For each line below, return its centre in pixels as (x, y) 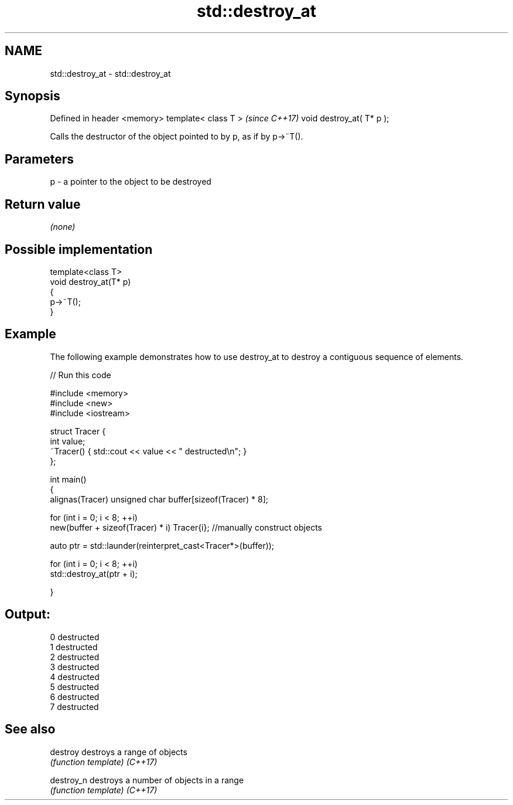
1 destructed (74, 647)
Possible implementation (79, 249)
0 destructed (75, 637)
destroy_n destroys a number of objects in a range (147, 780)
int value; (68, 441)
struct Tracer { (78, 431)
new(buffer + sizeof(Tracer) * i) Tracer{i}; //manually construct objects (186, 527)
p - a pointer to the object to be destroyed (131, 182)
